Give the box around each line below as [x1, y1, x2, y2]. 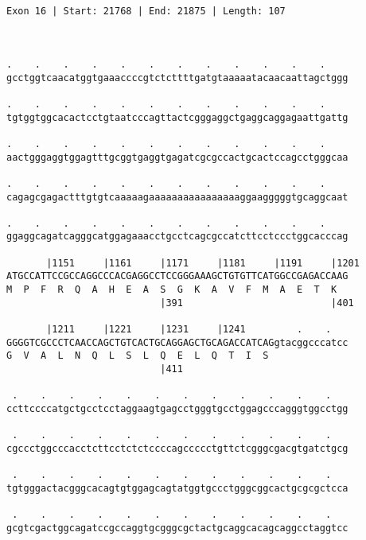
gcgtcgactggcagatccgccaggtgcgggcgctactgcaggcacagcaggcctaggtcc [6, 522, 348, 534]
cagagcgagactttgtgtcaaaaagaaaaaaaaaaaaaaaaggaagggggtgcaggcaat [6, 191, 348, 203]
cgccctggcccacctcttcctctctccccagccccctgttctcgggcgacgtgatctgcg [6, 442, 348, 454]
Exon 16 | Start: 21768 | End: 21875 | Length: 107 [6, 6, 286, 17]
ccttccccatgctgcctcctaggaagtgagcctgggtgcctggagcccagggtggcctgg [6, 403, 348, 414]
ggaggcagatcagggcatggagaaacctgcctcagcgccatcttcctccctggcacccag [6, 231, 348, 243]
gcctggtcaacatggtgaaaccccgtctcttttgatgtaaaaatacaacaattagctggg [6, 72, 348, 84]
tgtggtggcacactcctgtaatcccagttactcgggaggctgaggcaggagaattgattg [6, 111, 348, 123]
